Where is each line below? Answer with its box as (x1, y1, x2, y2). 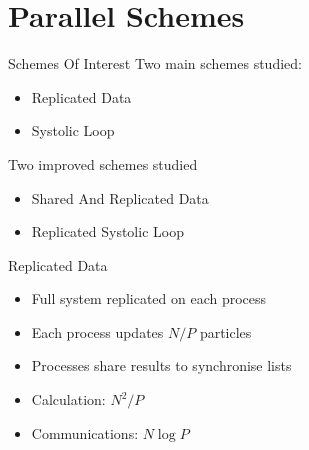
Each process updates (31, 321, 164, 342)
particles (199, 321, 252, 342)
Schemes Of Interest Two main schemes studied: (8, 53, 302, 74)
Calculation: (31, 389, 106, 410)
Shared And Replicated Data (31, 187, 209, 208)
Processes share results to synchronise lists (31, 355, 292, 376)
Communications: (31, 422, 139, 443)
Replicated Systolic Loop (31, 221, 184, 242)
